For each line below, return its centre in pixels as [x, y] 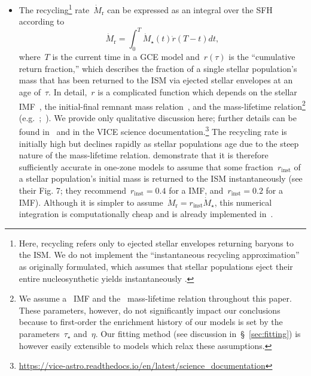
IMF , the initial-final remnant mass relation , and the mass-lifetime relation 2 [162, 105]
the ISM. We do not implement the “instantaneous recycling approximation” [159, 255]
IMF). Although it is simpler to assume [91, 202]
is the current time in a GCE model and [126, 57]
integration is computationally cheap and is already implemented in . [146, 214]
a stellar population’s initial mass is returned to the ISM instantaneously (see [161, 178]
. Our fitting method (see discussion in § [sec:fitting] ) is [198, 333]
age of [30, 91]
